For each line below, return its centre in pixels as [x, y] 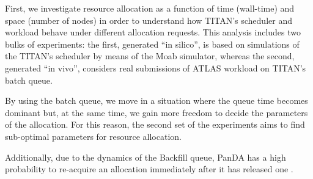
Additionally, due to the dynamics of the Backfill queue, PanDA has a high [145, 157]
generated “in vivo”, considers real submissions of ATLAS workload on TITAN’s [156, 68]
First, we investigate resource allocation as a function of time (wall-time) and [150, 8]
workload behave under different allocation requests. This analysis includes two [153, 32]
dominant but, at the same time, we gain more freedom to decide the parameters [156, 112]
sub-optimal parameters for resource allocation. [93, 136]
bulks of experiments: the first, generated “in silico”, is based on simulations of [152, 44]
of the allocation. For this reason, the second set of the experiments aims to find [155, 124]
